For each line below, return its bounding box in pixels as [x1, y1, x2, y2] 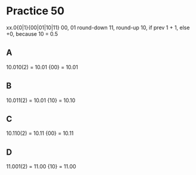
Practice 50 [6, 4, 64, 18]
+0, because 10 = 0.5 [6, 30, 58, 37]
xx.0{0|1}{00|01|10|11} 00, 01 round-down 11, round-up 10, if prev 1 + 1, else [6, 24, 190, 31]
